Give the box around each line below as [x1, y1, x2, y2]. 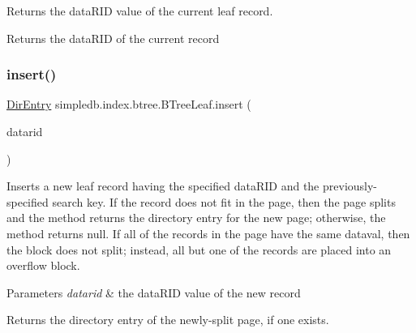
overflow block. [6, 257, 80, 274]
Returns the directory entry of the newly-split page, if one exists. [6, 311, 329, 328]
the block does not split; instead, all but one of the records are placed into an [6, 241, 392, 258]
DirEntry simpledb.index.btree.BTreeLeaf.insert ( [6, 96, 251, 113]
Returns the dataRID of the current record [6, 29, 220, 46]
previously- [322, 177, 378, 194]
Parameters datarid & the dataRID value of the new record [6, 284, 301, 301]
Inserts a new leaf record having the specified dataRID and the [6, 177, 320, 194]
